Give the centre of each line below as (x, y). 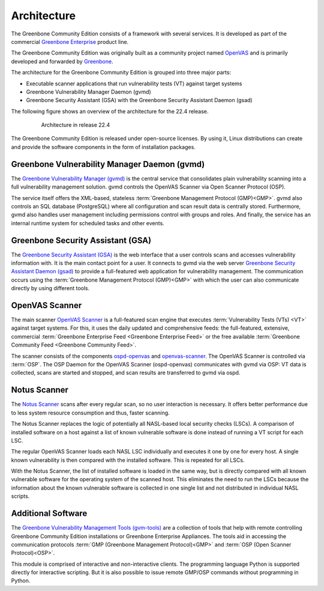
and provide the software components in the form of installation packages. (103, 147)
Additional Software (49, 514)
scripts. (20, 496)
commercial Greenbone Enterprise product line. (70, 41)
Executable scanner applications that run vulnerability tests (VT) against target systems (134, 83)
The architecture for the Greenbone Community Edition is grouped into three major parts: (121, 73)
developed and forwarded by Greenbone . (62, 61)
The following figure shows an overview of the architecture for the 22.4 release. (110, 111)
